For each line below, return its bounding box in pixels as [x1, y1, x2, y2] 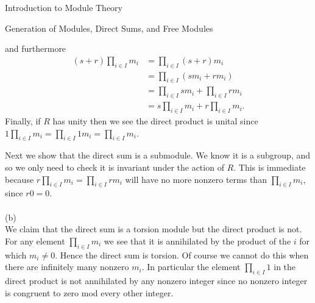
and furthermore [5, 42, 66, 55]
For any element [5, 234, 65, 247]
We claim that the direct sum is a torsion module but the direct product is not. [5, 223, 302, 235]
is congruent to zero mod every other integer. [5, 286, 174, 299]
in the [274, 260, 296, 273]
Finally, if [5, 115, 41, 127]
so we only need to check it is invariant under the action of [5, 161, 224, 174]
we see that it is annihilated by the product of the [104, 234, 291, 247]
